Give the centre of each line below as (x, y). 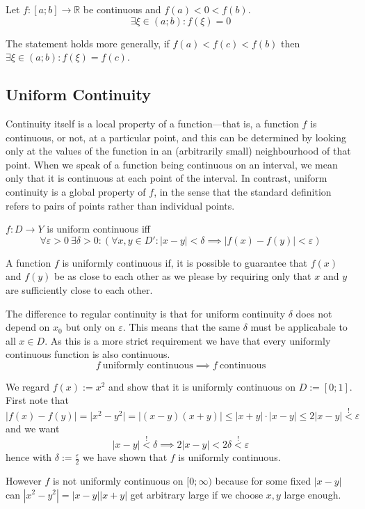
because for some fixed (263, 480)
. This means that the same (181, 327)
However (24, 480)
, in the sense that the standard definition (243, 191)
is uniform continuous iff (99, 229)
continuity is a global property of (76, 191)
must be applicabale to (299, 327)
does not (314, 313)
